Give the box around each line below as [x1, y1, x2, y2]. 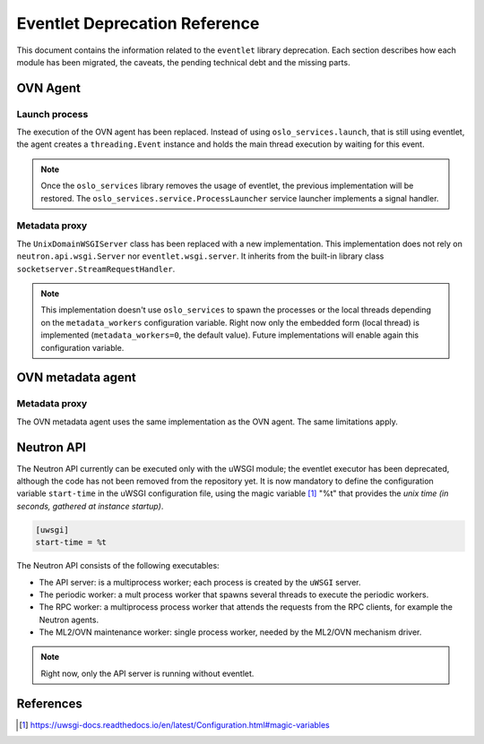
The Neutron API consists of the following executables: [16, 560, 220, 571]
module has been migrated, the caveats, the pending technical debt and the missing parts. [16, 56, 350, 67]
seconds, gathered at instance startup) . [16, 500, 164, 511]
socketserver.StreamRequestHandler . [16, 263, 176, 274]
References [16, 696, 82, 711]
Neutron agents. [39, 614, 99, 625]
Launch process [16, 107, 89, 120]
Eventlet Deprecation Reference [16, 13, 260, 33]
